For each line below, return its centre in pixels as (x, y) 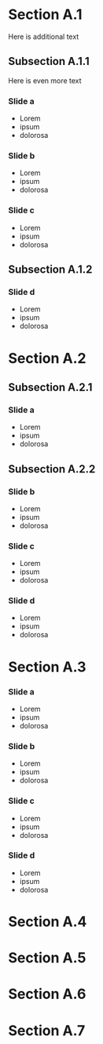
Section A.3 (47, 667)
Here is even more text (45, 80)
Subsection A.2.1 (50, 387)
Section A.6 (47, 994)
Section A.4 (48, 922)
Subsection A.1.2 (50, 270)
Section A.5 (47, 958)
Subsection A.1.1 (49, 61)
